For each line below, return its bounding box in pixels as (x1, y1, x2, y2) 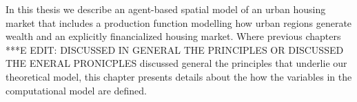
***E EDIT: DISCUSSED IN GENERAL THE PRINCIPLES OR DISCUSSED (6, 42, 344, 57)
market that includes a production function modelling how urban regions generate (6, 15, 352, 30)
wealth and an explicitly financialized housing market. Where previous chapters (6, 29, 341, 43)
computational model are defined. (6, 83, 147, 97)
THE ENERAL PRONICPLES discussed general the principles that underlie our (6, 56, 347, 70)
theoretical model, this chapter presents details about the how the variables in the (6, 69, 352, 83)
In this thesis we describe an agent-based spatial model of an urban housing (6, 2, 326, 16)
